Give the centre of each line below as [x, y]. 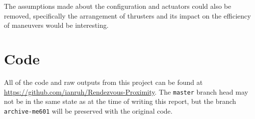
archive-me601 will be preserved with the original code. [88, 110]
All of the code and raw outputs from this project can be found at [103, 82]
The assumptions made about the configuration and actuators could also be [118, 6]
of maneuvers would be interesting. [56, 25]
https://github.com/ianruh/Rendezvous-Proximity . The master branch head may [126, 91]
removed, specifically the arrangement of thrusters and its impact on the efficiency [127, 15]
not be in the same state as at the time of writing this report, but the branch [120, 101]
